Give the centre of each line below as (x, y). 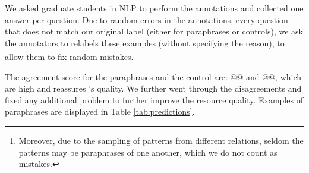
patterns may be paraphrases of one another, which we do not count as (148, 152)
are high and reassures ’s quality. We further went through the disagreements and (153, 88)
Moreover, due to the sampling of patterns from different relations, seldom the (161, 140)
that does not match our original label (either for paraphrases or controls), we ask (154, 31)
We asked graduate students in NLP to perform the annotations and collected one (154, 8)
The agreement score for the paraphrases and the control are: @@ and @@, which (153, 76)
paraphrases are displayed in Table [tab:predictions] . (100, 111)
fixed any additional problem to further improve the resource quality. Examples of (154, 100)
